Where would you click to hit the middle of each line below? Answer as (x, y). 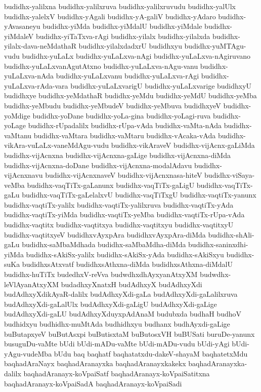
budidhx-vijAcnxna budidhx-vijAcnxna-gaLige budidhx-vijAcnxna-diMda (117, 155)
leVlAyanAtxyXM (32, 284)
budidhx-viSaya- (230, 175)
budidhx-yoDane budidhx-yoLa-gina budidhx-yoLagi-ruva (122, 115)
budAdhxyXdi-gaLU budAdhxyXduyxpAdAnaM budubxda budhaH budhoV (123, 314)
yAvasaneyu (22, 26)
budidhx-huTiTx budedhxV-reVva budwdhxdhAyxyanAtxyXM (101, 274)
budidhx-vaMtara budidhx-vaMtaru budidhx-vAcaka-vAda (125, 135)
